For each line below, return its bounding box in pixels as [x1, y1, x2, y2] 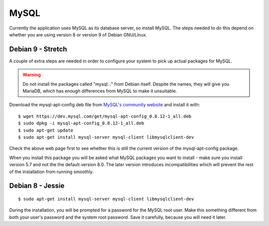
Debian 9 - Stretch [9, 45, 67, 53]
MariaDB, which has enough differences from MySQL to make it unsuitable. [22, 88, 177, 94]
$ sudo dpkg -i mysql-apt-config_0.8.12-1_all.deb [18, 120, 144, 126]
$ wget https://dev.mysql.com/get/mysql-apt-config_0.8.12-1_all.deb [18, 113, 192, 119]
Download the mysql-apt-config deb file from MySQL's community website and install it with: [9, 102, 200, 108]
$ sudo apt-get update [18, 127, 74, 133]
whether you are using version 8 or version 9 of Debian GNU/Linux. [9, 31, 147, 37]
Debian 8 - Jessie [9, 182, 65, 190]
